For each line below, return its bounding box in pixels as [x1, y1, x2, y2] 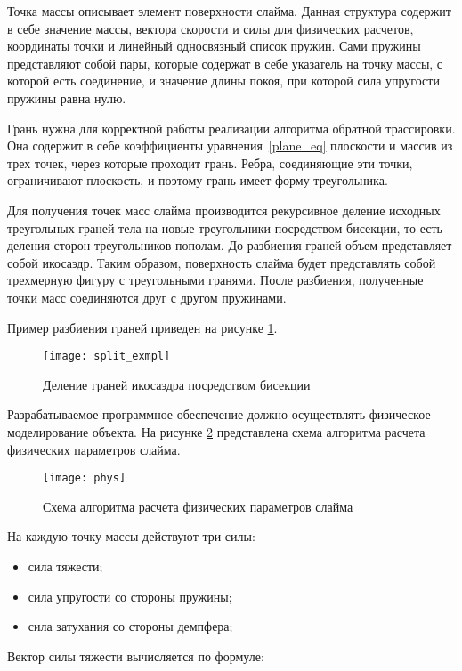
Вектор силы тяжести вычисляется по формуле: [7, 646, 264, 665]
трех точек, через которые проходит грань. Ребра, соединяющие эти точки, [7, 153, 413, 172]
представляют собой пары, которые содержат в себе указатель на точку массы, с [7, 53, 443, 72]
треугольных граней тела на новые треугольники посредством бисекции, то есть [7, 218, 442, 237]
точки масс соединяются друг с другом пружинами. [7, 287, 287, 306]
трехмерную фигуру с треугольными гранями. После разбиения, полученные [7, 271, 424, 289]
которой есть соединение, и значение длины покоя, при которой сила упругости [7, 71, 440, 90]
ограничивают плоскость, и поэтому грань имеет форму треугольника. [7, 171, 388, 190]
